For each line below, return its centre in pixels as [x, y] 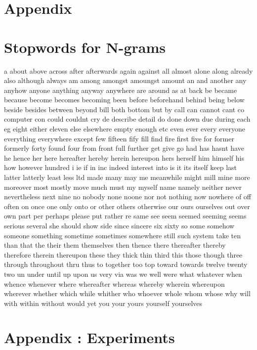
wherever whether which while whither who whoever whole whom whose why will [127, 293]
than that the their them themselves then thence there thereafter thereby [115, 245]
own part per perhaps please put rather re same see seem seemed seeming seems [125, 216]
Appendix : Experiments [89, 337]
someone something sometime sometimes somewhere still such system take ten [122, 235]
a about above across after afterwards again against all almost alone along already [128, 70]
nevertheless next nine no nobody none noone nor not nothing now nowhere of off [128, 197]
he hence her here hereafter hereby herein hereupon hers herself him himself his [124, 157]
